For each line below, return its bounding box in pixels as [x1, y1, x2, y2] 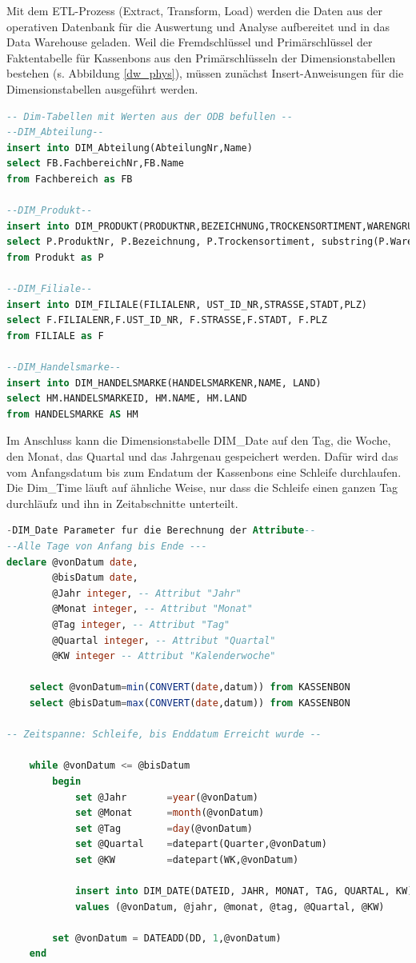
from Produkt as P [6, 251, 104, 263]
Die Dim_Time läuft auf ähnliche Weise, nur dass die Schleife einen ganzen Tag [6, 479, 398, 496]
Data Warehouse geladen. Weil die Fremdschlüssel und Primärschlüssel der [6, 34, 373, 50]
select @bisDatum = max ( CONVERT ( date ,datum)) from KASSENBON [29, 697, 350, 709]
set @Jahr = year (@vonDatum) [74, 791, 259, 803]
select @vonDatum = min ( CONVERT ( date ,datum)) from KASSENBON [29, 681, 350, 693]
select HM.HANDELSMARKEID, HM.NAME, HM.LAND [6, 393, 247, 405]
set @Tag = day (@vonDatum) [74, 822, 253, 834]
